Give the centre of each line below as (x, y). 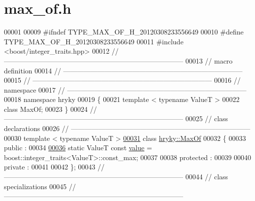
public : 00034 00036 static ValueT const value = (78, 148)
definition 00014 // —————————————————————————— (123, 70)
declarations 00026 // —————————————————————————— (127, 128)
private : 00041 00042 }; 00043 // (54, 167)
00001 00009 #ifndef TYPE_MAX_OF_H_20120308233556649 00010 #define (124, 32)
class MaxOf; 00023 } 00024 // (50, 109)
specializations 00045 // (40, 186)
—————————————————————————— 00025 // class (116, 118)
